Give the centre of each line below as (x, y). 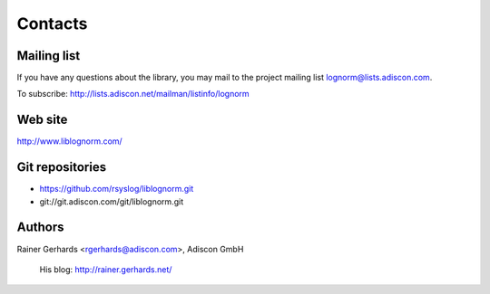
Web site (42, 120)
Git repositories (62, 167)
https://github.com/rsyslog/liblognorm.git (117, 189)
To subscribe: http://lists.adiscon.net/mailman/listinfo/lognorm (133, 94)
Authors (40, 228)
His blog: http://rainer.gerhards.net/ (106, 269)
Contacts (52, 24)
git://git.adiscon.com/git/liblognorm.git (112, 201)
